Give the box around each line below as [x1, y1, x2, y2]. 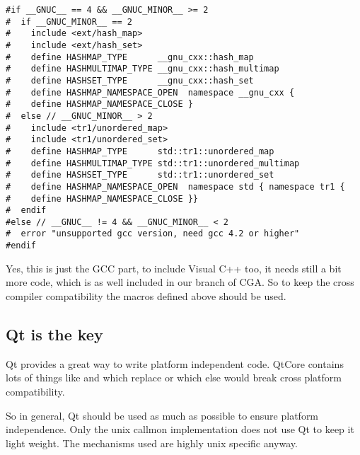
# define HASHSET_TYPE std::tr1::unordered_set [6, 170, 274, 180]
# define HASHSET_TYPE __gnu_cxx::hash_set [6, 75, 254, 86]
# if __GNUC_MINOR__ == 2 [6, 16, 132, 27]
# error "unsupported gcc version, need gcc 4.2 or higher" [6, 229, 300, 239]
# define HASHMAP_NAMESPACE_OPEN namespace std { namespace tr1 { [6, 181, 345, 192]
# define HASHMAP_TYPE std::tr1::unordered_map [6, 146, 274, 156]
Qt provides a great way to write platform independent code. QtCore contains [6, 356, 344, 371]
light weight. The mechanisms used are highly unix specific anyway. [6, 435, 298, 450]
